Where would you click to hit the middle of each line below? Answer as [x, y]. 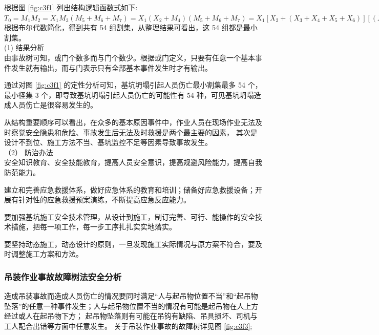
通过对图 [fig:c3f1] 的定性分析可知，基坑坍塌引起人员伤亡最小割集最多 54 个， [133, 85]
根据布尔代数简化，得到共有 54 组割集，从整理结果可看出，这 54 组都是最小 [131, 27]
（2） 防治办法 [29, 152]
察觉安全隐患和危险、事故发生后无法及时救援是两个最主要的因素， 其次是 [134, 132]
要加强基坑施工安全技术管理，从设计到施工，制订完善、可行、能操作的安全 [130, 216]
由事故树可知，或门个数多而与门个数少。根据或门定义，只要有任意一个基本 [130, 57]
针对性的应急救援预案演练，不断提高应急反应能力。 [104, 200]
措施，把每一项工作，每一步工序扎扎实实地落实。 [93, 227]
